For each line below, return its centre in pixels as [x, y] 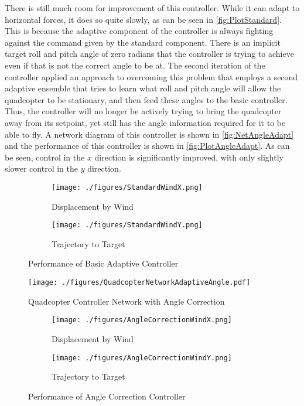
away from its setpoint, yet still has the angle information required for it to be [145, 122]
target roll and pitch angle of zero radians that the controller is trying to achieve [149, 54]
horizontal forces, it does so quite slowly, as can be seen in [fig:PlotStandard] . [143, 19]
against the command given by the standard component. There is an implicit [143, 42]
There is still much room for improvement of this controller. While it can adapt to [152, 8]
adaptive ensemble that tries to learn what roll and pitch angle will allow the [143, 88]
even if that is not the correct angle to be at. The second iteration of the [135, 65]
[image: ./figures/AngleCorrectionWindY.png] [142, 358]
